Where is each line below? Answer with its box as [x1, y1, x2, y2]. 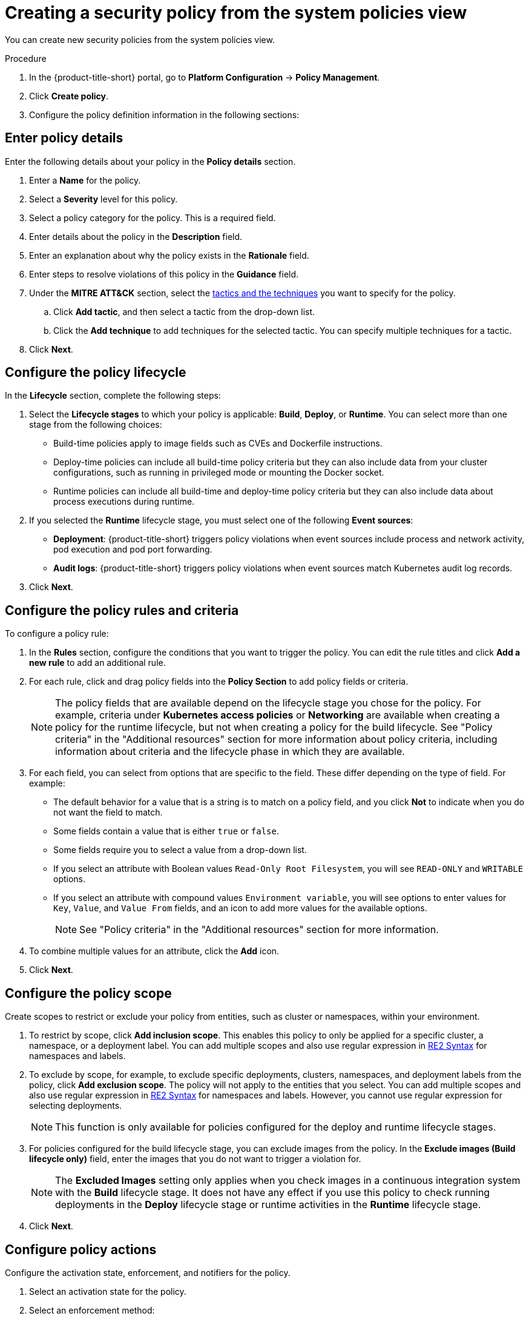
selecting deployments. [29, 1100, 122, 1111]
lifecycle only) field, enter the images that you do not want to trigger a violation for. [29, 1154, 361, 1165]
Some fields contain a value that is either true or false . [53, 826, 279, 837]
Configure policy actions [5, 1241, 157, 1257]
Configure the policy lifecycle [5, 365, 186, 380]
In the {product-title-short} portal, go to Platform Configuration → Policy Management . [29, 71, 380, 82]
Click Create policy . [29, 90, 109, 101]
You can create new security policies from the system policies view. [5, 34, 275, 45]
